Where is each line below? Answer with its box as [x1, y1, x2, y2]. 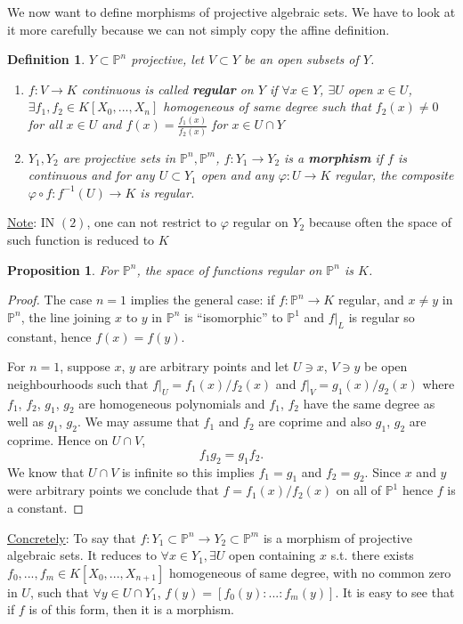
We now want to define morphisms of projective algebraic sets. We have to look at [7, 3, 456, 20]
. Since [364, 462, 402, 481]
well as [7, 412, 44, 431]
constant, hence [7, 327, 92, 345]
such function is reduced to [7, 230, 155, 248]
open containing [229, 546, 316, 564]
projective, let [131, 50, 204, 69]
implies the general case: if [130, 290, 275, 309]
